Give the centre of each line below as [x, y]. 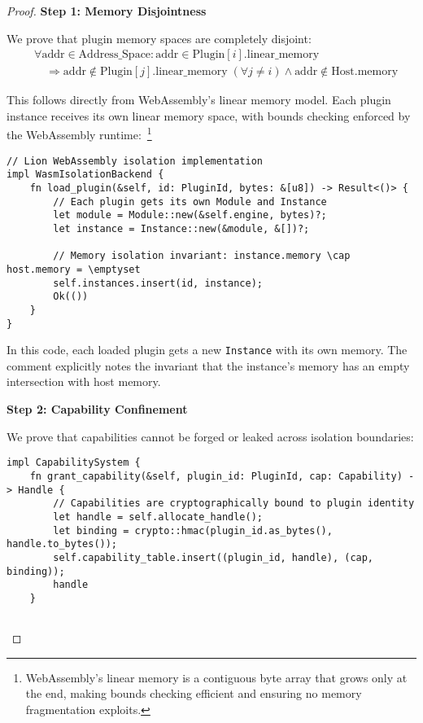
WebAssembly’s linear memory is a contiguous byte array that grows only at [216, 677]
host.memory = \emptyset [74, 269]
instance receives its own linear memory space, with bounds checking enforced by [209, 115]
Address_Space [115, 55]
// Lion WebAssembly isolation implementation [135, 161]
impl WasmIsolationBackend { [85, 175]
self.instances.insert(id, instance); [158, 283]
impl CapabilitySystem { [74, 463]
